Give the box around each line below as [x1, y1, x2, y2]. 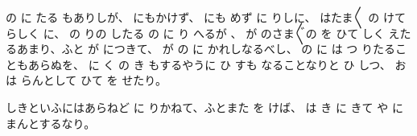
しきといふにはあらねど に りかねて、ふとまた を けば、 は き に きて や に [6, 98, 403, 115]
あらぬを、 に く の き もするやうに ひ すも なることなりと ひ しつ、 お [27, 56, 407, 72]
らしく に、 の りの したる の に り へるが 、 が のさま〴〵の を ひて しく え [6, 24, 400, 41]
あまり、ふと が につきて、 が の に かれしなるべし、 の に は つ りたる [16, 40, 396, 57]
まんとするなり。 [6, 114, 96, 131]
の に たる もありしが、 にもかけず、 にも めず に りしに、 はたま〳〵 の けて [6, 9, 406, 25]
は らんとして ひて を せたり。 [6, 72, 167, 89]
